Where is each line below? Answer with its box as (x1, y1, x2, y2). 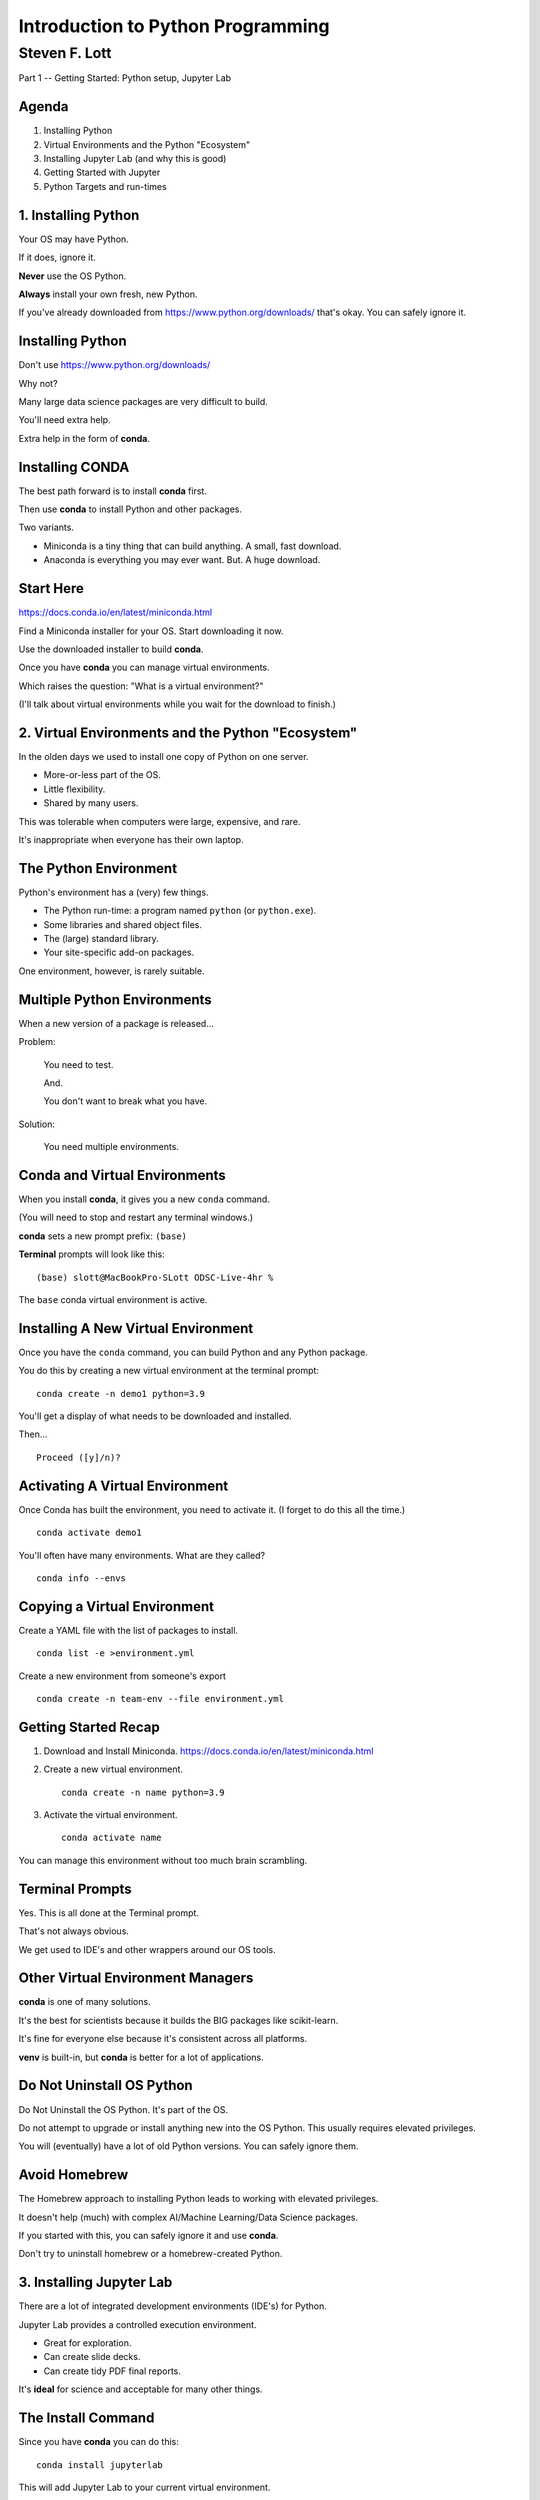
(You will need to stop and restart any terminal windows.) (18, 1211, 254, 1224)
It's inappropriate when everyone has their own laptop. (18, 833, 244, 845)
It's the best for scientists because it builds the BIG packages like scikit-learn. (18, 2014, 339, 2026)
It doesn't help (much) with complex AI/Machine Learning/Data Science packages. (18, 2211, 359, 2223)
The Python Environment (18, 860, 178, 877)
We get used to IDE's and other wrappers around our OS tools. (18, 1943, 277, 1955)
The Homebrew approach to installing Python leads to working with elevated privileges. (18, 2193, 379, 2205)
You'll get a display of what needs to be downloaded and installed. (18, 1410, 292, 1422)
